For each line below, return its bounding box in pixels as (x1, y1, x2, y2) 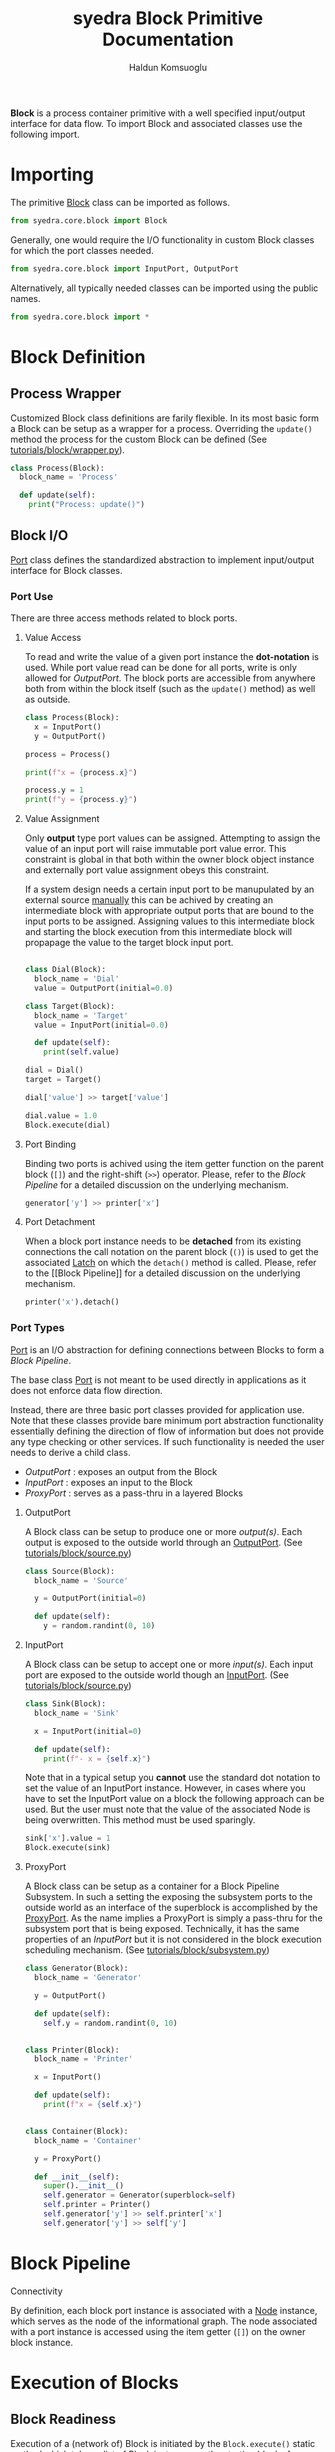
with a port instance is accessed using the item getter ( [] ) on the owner (10, 2325, 307, 2337)
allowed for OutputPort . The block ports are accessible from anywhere (24, 672, 316, 684)
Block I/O (10, 527, 69, 544)
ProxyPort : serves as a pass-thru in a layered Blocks (24, 1487, 243, 1499)
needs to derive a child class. (10, 1446, 131, 1458)
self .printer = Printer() (43, 2200, 152, 2210)
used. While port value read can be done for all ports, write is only (24, 662, 298, 674)
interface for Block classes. (10, 564, 123, 576)
